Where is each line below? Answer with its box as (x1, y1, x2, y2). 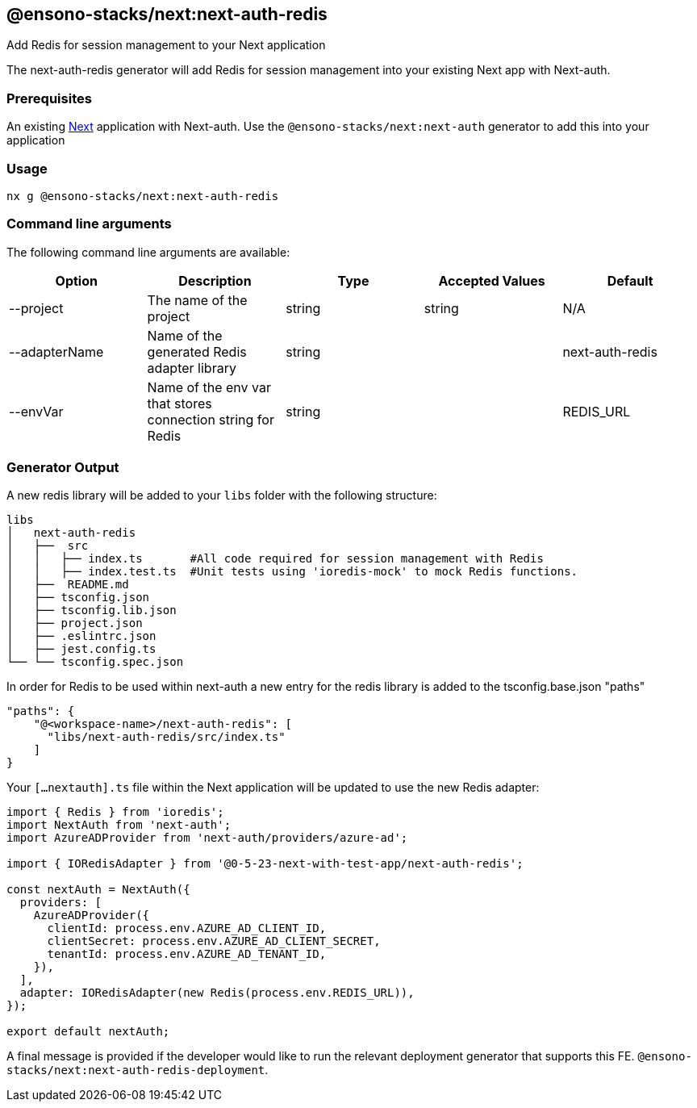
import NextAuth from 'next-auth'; (6, 818, 232, 832)
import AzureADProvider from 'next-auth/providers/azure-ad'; (6, 831, 408, 845)
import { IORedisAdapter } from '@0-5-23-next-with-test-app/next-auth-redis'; (6, 857, 524, 871)
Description (178, 272, 252, 289)
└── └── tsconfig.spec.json (6, 655, 184, 669)
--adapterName (9, 343, 104, 360)
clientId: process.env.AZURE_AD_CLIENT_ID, (47, 922, 327, 935)
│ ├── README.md (6, 578, 129, 592)
